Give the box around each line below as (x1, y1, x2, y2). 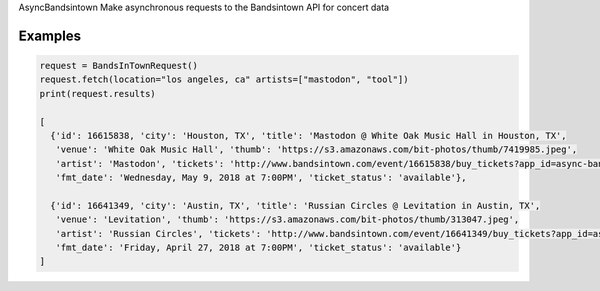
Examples (18, 27, 82, 44)
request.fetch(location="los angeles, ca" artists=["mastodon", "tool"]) (39, 74, 409, 85)
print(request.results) (39, 88, 157, 99)
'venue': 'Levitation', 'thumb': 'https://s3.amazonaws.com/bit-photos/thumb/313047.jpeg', (55, 214, 520, 225)
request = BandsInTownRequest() (39, 60, 199, 71)
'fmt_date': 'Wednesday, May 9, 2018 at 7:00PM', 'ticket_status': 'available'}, (55, 172, 467, 184)
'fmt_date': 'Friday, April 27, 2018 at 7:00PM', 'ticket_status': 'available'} (55, 242, 462, 254)
